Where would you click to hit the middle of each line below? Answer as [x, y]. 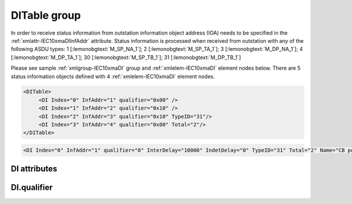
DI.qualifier [32, 188]
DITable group [46, 15]
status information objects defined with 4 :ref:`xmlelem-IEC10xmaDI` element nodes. [113, 76]
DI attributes [34, 169]
